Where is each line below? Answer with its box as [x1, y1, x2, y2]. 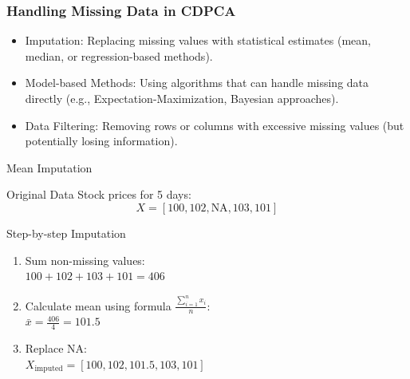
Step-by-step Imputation [6, 224, 126, 241]
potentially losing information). [25, 132, 178, 149]
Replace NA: [25, 340, 87, 357]
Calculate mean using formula [25, 297, 171, 314]
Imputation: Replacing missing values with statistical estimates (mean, [25, 32, 371, 49]
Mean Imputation [6, 159, 93, 176]
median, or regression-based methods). [25, 47, 213, 64]
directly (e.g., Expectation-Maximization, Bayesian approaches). [25, 90, 339, 106]
